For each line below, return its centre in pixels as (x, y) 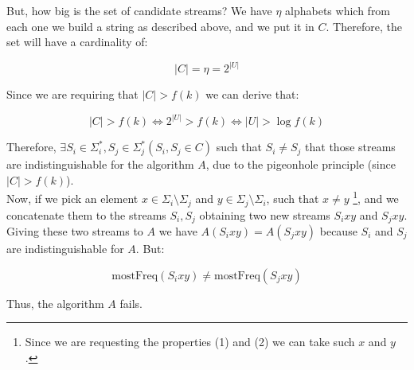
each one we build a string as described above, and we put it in (160, 26)
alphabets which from (338, 10)
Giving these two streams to (75, 231)
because (338, 231)
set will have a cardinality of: (77, 42)
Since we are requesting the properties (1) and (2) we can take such (190, 342)
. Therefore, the (364, 26)
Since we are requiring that (72, 94)
